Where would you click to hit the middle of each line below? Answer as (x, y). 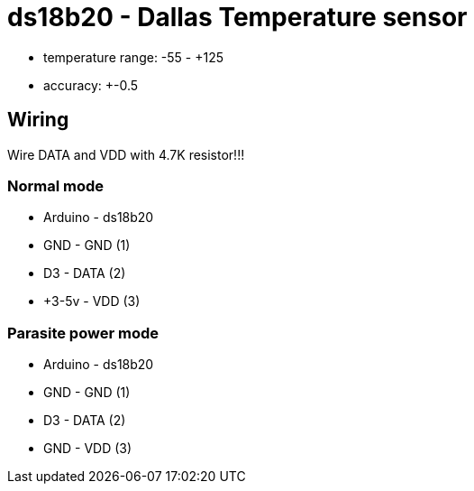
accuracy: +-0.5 (91, 85)
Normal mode (56, 185)
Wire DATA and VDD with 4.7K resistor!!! (126, 154)
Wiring (38, 120)
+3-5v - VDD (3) (92, 301)
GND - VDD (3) (88, 449)
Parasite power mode (83, 333)
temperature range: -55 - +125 (134, 57)
